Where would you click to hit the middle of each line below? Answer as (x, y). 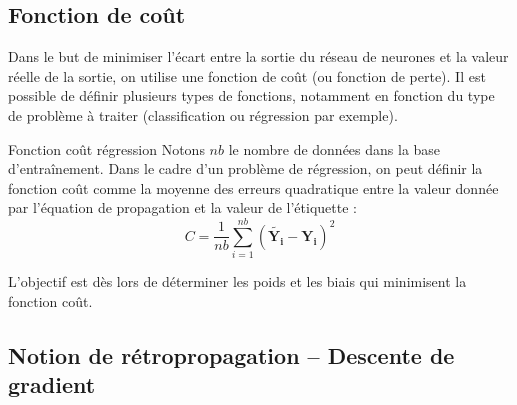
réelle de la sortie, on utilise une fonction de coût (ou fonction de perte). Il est (247, 75)
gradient (52, 384)
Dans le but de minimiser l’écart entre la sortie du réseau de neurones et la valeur (258, 56)
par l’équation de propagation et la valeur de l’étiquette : (182, 207)
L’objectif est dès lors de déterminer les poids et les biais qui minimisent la (237, 281)
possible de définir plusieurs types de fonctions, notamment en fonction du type (251, 95)
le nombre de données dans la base (334, 148)
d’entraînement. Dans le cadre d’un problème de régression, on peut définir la (245, 168)
